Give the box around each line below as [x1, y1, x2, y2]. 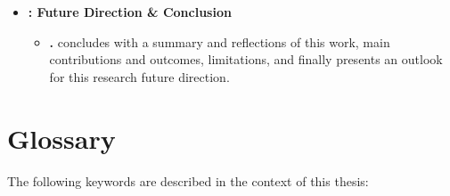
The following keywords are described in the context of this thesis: [7, 171, 369, 190]
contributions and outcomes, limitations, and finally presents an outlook [49, 50, 443, 69]
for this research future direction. [49, 67, 230, 86]
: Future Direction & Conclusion [28, 3, 232, 20]
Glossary [7, 119, 116, 156]
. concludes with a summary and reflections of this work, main [49, 32, 390, 51]
